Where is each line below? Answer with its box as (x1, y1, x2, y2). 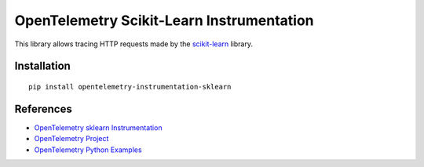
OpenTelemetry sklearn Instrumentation (34, 122, 163, 133)
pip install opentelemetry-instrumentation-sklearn (28, 82, 232, 91)
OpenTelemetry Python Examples (34, 145, 142, 154)
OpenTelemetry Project (34, 134, 109, 143)
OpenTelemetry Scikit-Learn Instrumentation (14, 12, 314, 29)
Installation (14, 60, 71, 73)
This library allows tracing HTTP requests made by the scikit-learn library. (14, 39, 253, 49)
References (14, 102, 72, 115)
